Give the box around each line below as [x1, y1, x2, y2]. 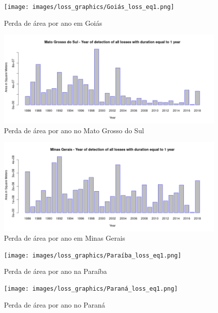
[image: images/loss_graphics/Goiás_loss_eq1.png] [4, 3, 174, 10]
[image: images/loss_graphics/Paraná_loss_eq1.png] [4, 285, 178, 292]
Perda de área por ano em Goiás [4, 17, 103, 28]
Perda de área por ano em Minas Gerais [4, 233, 125, 243]
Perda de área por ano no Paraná [4, 299, 105, 310]
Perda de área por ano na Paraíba [4, 266, 107, 276]
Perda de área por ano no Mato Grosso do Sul [4, 125, 144, 135]
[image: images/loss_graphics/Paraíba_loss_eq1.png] [4, 252, 181, 259]
